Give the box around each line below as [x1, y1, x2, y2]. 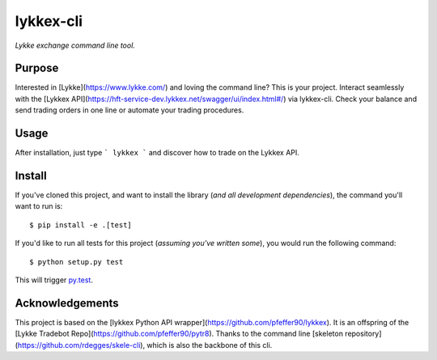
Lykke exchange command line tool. [15, 40, 135, 50]
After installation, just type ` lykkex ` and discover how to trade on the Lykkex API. [15, 148, 299, 158]
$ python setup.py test [29, 257, 124, 266]
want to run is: [15, 201, 63, 211]
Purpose [15, 61, 59, 75]
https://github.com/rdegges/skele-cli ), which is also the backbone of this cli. [17, 340, 273, 349]
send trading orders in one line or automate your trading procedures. [15, 105, 244, 115]
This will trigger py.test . [15, 275, 93, 285]
